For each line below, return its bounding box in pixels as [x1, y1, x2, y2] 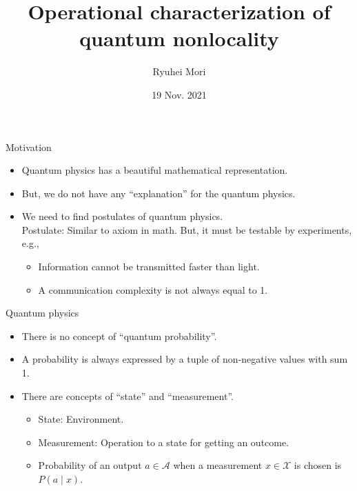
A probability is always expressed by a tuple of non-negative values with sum [21, 352, 348, 366]
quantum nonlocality [79, 24, 279, 52]
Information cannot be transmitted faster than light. [38, 259, 260, 274]
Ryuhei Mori [152, 64, 206, 79]
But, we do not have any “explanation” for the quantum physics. [21, 186, 296, 200]
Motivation [6, 139, 52, 154]
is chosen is [294, 458, 342, 472]
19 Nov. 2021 [152, 87, 207, 101]
